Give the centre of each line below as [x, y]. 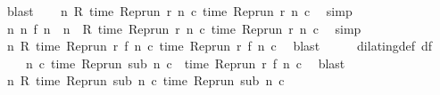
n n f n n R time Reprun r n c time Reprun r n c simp [184, 28]
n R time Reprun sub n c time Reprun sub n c [145, 80]
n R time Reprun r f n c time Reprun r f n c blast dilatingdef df [220, 46]
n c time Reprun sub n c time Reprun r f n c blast [185, 63]
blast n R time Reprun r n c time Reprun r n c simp [179, 11]
